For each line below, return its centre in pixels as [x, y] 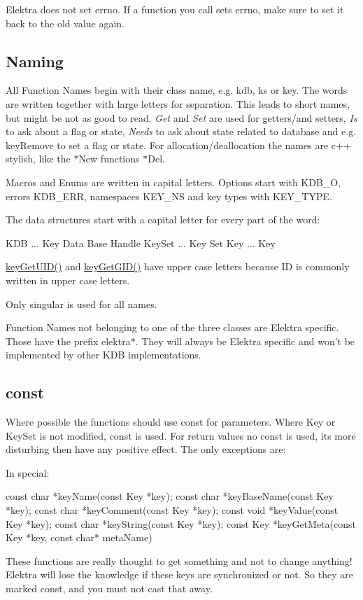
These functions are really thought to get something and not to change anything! [179, 560]
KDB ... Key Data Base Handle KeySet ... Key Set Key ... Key [141, 243]
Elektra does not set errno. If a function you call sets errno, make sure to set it [175, 9]
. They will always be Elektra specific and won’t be [245, 341]
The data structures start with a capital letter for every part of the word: [163, 219]
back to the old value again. [65, 23]
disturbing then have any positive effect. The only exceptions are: [146, 449]
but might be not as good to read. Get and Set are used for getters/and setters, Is [181, 117]
